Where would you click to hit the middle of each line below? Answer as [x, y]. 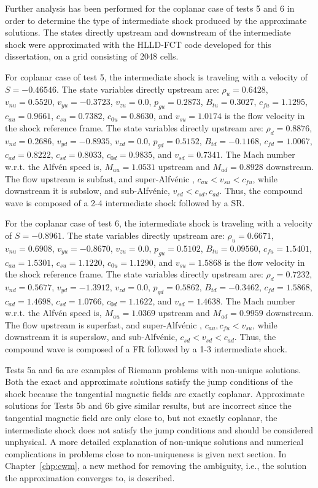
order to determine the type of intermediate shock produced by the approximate [156, 20]
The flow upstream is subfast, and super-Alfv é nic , [100, 178]
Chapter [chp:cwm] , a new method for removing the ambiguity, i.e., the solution [156, 466]
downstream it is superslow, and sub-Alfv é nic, [91, 337]
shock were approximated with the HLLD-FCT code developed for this [138, 44]
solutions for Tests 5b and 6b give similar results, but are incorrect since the [148, 405]
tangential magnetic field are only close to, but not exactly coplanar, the [141, 418]
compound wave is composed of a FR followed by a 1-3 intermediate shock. [146, 349]
